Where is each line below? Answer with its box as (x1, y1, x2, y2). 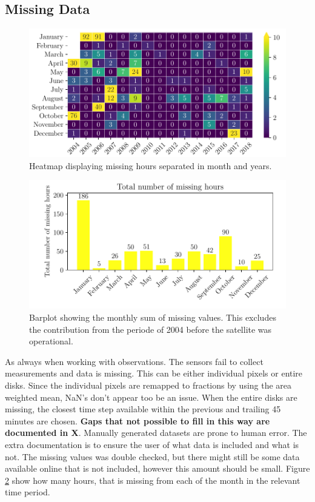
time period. (5, 486, 50, 498)
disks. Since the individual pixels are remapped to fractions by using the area (5, 378, 292, 391)
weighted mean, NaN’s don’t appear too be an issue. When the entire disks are (5, 390, 297, 403)
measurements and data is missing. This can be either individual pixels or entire (5, 367, 303, 380)
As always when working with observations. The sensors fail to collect (5, 355, 264, 367)
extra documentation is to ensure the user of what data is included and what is (5, 438, 299, 450)
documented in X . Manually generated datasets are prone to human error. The (5, 426, 307, 439)
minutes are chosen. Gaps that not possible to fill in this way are (5, 414, 270, 427)
